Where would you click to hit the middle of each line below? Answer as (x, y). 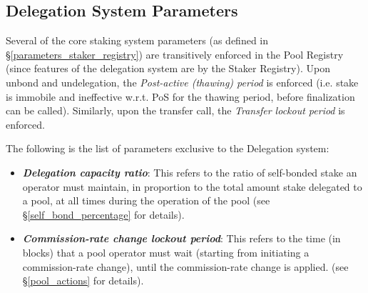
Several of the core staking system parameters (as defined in (137, 40)
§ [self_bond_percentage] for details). (103, 214)
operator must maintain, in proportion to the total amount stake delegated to (192, 186)
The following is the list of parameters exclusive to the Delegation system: (168, 148)
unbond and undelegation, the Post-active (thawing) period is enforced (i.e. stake (182, 82)
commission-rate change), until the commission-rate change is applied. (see (185, 266)
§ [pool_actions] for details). (83, 280)
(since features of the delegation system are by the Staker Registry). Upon (168, 68)
